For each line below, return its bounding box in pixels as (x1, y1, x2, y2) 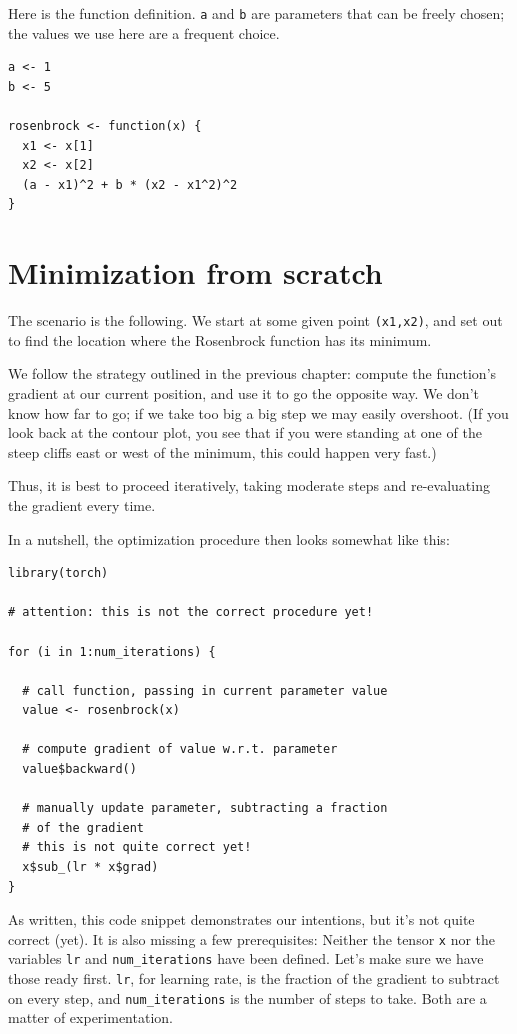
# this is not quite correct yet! (22, 840, 252, 855)
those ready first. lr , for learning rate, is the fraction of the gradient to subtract (8, 968, 500, 989)
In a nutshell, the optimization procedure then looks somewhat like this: (8, 528, 450, 549)
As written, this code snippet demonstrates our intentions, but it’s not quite (8, 909, 475, 930)
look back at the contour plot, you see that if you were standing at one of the (8, 422, 482, 443)
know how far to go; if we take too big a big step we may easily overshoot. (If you (8, 402, 509, 423)
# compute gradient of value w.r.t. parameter (22, 742, 338, 757)
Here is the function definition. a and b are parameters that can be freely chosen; (8, 3, 505, 23)
